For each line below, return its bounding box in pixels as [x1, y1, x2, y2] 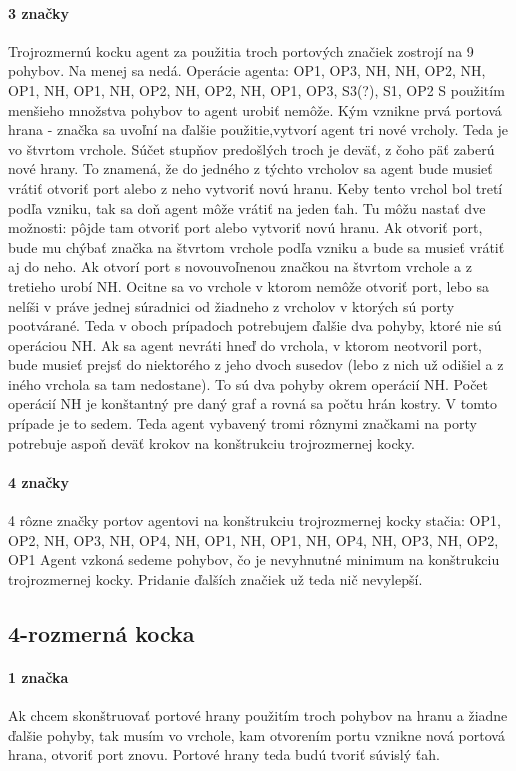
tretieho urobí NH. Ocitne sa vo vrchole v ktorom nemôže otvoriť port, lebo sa [8, 275, 490, 296]
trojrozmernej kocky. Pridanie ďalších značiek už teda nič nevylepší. [8, 568, 423, 589]
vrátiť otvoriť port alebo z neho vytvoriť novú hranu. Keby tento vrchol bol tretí [8, 177, 503, 198]
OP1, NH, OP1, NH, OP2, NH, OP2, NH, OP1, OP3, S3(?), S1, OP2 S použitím [8, 79, 505, 100]
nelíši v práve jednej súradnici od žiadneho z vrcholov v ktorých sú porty [8, 295, 455, 316]
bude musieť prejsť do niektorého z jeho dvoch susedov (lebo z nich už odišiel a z [8, 354, 504, 375]
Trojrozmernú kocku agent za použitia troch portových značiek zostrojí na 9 [8, 40, 474, 61]
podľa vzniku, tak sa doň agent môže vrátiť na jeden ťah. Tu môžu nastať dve [8, 197, 486, 218]
